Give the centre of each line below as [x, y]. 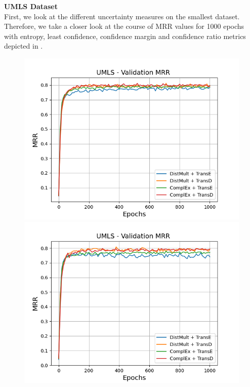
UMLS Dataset [31, 6]
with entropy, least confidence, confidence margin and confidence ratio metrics [125, 36]
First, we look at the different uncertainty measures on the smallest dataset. [122, 16]
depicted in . [24, 46]
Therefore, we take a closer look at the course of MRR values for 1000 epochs [124, 26]
